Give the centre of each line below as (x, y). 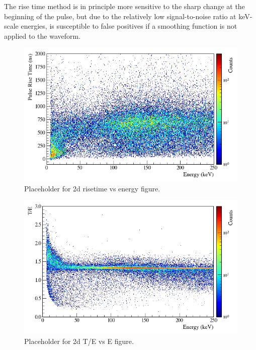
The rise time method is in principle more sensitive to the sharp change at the (124, 6)
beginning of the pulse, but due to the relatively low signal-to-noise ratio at (120, 16)
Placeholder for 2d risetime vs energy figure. (92, 188)
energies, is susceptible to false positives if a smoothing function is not (129, 26)
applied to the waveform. (42, 36)
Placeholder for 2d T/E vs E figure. (79, 341)
